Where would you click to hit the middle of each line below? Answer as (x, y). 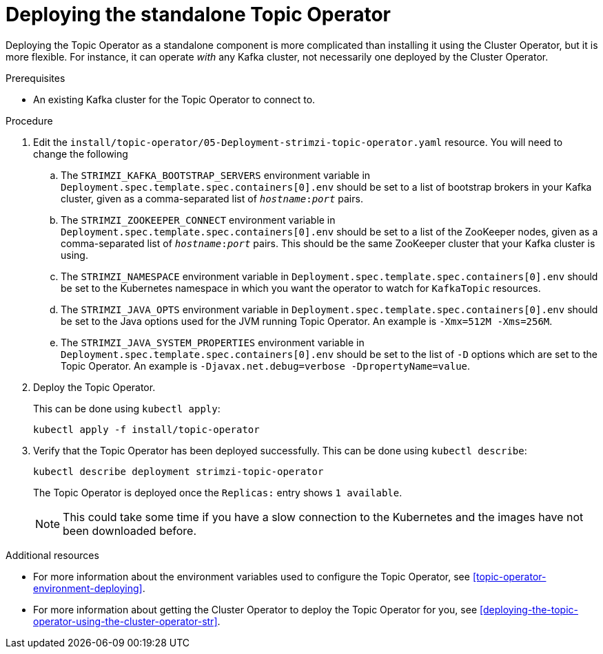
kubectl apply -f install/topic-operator (146, 429)
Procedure (29, 120)
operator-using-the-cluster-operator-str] (125, 621)
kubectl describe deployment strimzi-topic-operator (178, 471)
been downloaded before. (130, 530)
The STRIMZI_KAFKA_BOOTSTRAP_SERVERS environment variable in (216, 175)
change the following (81, 154)
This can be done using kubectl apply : (127, 408)
